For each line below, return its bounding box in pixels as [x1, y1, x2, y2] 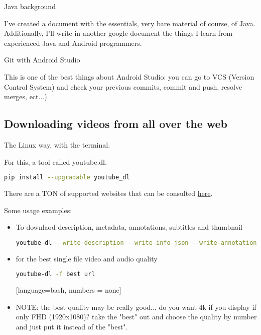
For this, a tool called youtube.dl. [4, 156, 107, 167]
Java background [4, 1, 56, 11]
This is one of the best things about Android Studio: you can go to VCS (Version [4, 71, 254, 82]
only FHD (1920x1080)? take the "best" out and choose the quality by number [16, 311, 257, 322]
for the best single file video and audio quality [16, 253, 158, 263]
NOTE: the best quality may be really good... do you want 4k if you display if [16, 301, 256, 312]
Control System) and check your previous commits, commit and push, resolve [4, 81, 242, 92]
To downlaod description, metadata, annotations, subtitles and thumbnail [16, 222, 242, 232]
